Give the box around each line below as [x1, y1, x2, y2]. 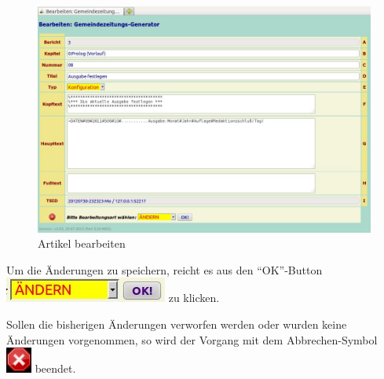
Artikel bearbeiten [38, 235, 126, 252]
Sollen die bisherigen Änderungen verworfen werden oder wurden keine [6, 316, 347, 333]
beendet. [35, 360, 76, 377]
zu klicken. [168, 289, 220, 306]
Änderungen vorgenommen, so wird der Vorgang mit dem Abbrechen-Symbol [6, 331, 378, 348]
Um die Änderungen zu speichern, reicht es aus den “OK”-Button [6, 261, 323, 278]
